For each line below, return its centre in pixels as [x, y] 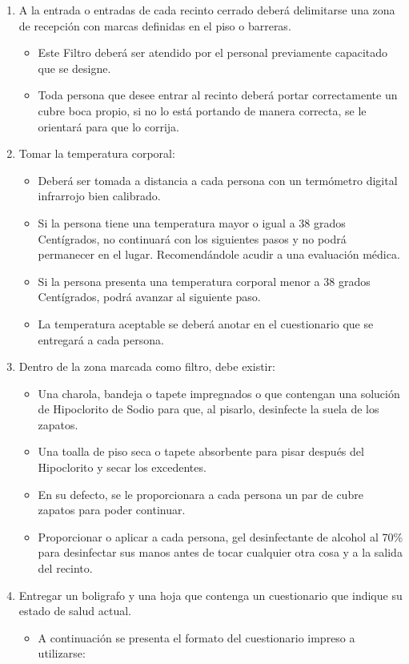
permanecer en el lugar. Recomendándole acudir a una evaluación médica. [219, 254]
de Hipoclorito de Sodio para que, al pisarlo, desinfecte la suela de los [209, 409]
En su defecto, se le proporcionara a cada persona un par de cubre [200, 494]
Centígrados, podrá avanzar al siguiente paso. [149, 297]
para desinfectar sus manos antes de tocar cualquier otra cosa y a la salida [220, 552]
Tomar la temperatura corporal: [97, 153]
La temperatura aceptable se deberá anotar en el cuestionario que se [206, 323]
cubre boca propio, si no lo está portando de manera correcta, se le [202, 110]
